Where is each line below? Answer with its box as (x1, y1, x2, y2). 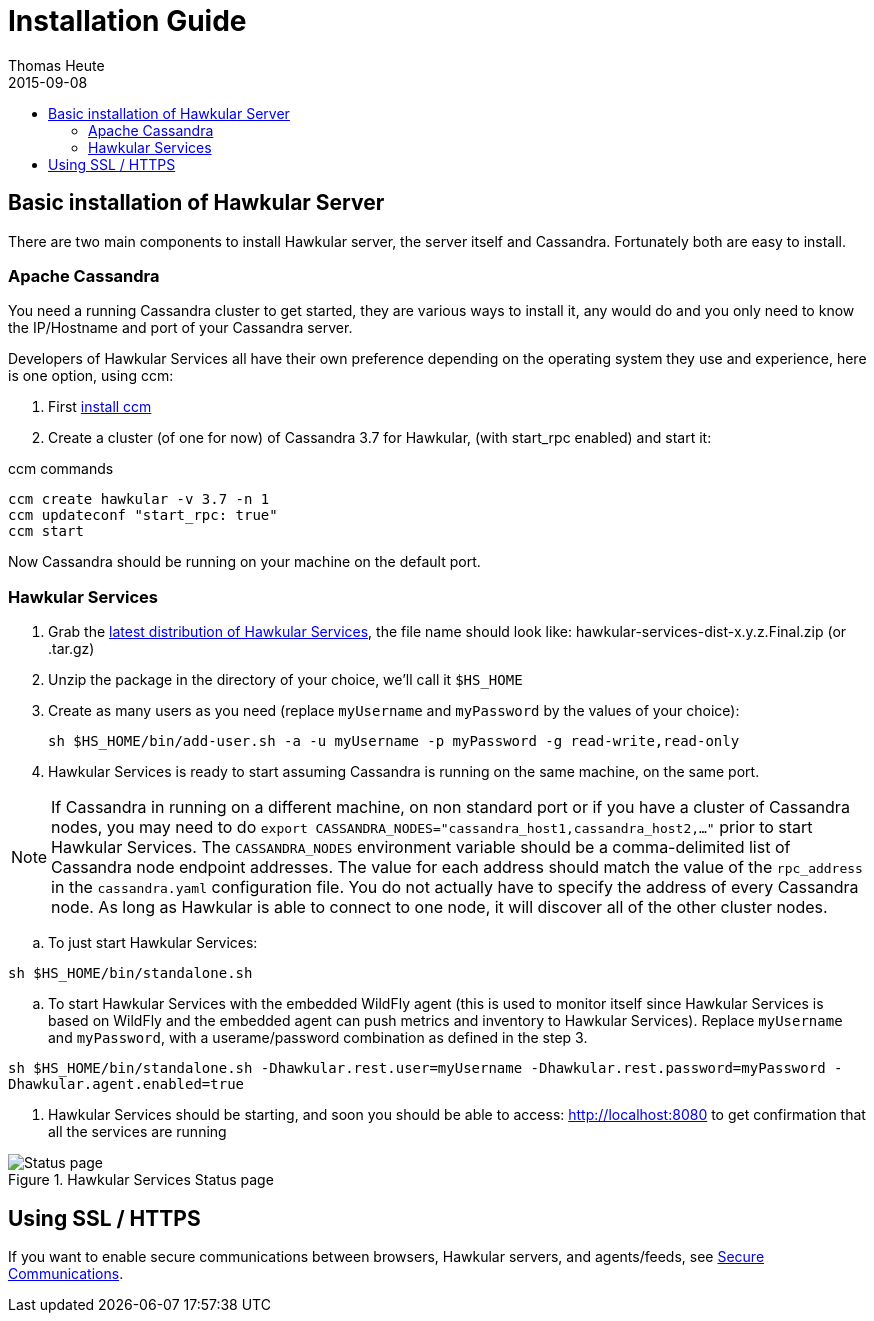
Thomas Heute (8, 56, 105, 74)
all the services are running (48, 1123, 227, 1141)
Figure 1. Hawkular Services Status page (8, 1171, 274, 1189)
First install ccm (48, 398, 152, 416)
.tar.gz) (48, 640, 95, 658)
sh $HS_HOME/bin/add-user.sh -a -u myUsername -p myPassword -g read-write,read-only (48, 733, 740, 750)
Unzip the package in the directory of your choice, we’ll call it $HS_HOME (48, 671, 523, 689)
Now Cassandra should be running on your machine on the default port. (8, 553, 481, 571)
